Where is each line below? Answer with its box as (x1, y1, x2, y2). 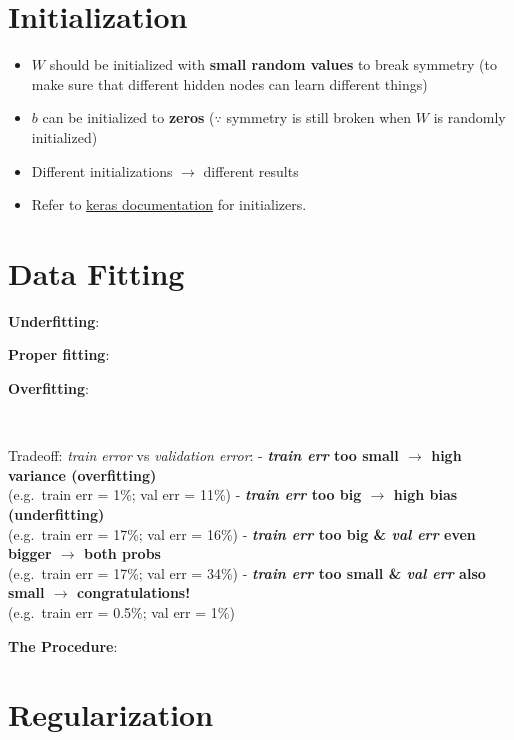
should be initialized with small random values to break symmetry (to (49, 54, 497, 75)
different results (203, 160, 299, 181)
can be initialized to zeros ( (42, 107, 215, 128)
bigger (8, 543, 52, 564)
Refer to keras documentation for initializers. (31, 194, 307, 215)
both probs (83, 543, 161, 564)
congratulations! (76, 582, 191, 603)
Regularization (8, 694, 214, 735)
